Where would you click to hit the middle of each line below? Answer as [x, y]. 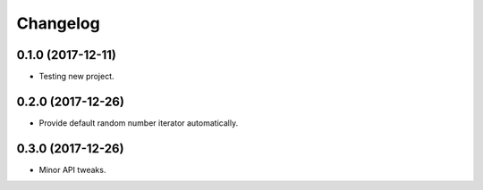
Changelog [58, 23]
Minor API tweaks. [72, 169]
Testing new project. [77, 77]
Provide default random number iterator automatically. [139, 123]
